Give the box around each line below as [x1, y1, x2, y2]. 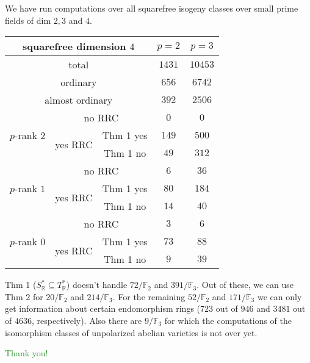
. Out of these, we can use [196, 278, 294, 291]
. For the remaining [112, 290, 186, 303]
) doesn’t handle [66, 278, 128, 291]
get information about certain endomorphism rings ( [5, 302, 201, 315]
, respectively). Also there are [31, 314, 142, 326]
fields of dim [5, 13, 51, 26]
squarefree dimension [23, 39, 126, 54]
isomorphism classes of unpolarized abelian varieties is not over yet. [5, 326, 258, 339]
